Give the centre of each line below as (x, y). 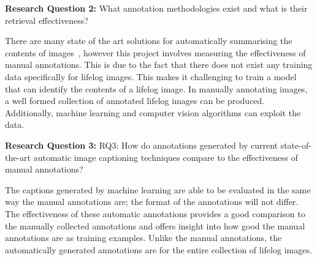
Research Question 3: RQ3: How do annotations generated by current (141, 145)
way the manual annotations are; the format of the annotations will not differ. (152, 202)
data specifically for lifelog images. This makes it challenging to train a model (151, 76)
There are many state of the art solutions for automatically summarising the (149, 41)
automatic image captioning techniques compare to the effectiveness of (166, 157)
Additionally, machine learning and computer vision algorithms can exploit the (153, 112)
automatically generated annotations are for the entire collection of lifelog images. (158, 249)
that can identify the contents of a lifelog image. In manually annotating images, (156, 88)
